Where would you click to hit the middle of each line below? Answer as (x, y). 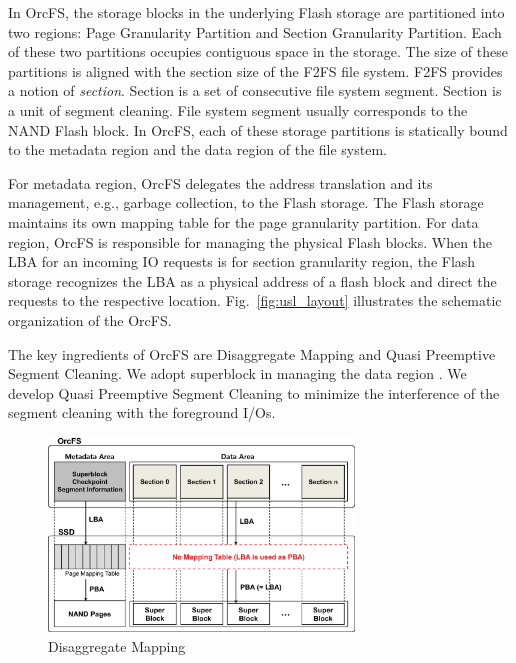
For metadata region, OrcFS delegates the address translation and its (220, 182)
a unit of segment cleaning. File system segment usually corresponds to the (238, 109)
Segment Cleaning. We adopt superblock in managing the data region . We (237, 373)
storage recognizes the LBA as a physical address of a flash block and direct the (252, 280)
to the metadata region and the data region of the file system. (197, 149)
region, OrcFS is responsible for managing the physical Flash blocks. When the (250, 241)
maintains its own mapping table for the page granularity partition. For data (243, 221)
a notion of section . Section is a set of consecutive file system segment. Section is (255, 90)
